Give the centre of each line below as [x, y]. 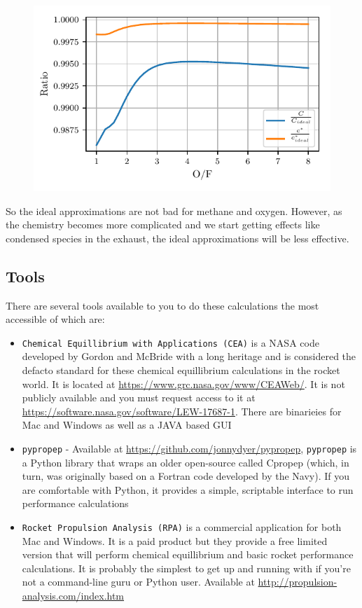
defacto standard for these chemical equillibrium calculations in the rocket [181, 370]
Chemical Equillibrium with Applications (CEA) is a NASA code [170, 342]
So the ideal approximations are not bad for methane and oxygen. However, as [174, 210]
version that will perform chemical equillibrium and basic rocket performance [188, 554]
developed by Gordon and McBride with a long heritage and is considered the [189, 356]
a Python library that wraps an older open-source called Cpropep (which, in [186, 462]
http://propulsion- [298, 582]
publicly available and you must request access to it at [139, 398]
